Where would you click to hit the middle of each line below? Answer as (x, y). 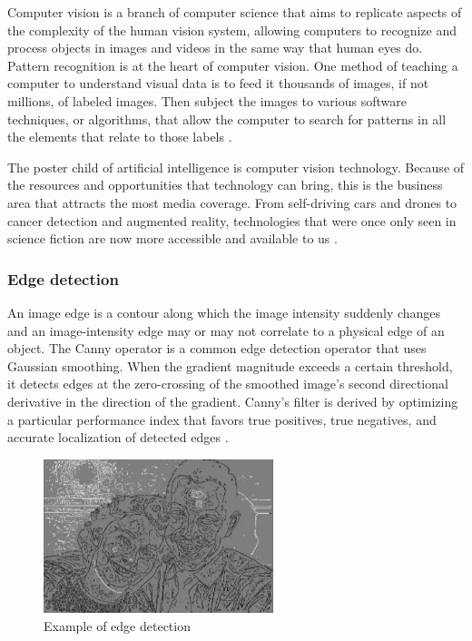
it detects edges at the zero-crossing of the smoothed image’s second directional (228, 384)
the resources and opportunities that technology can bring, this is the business (225, 185)
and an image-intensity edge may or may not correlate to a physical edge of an (226, 330)
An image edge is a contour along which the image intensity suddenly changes (224, 312)
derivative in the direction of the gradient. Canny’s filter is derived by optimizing (233, 401)
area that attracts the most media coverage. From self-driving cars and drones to (232, 202)
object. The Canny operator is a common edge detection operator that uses (217, 348)
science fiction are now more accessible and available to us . (172, 238)
